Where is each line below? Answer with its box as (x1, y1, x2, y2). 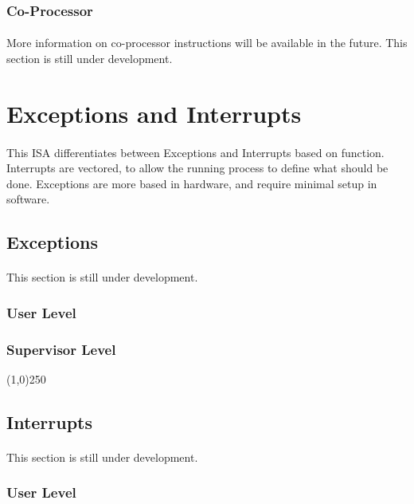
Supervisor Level (6, 339, 116, 359)
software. (6, 191, 50, 207)
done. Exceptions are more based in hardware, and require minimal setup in (6, 175, 377, 191)
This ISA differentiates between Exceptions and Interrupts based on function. (6, 144, 385, 160)
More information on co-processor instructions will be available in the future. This (6, 34, 408, 51)
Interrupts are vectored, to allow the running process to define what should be (6, 159, 389, 176)
